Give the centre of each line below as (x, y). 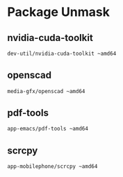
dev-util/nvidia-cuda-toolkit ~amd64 (62, 53)
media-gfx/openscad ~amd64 (46, 91)
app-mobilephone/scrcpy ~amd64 (52, 167)
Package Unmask (58, 12)
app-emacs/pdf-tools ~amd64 (48, 129)
